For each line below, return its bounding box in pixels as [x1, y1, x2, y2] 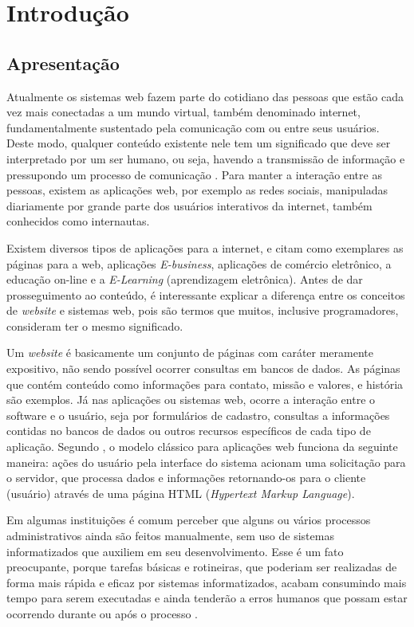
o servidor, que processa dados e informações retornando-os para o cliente [6, 469, 366, 486]
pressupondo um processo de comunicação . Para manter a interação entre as [6, 166, 382, 182]
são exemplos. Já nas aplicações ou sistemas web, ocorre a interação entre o [6, 391, 376, 408]
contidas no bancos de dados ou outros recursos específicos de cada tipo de [6, 422, 371, 439]
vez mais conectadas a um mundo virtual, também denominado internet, [6, 104, 361, 120]
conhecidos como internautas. [6, 213, 150, 229]
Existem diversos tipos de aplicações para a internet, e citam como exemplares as [6, 239, 404, 256]
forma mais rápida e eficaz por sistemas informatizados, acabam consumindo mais [6, 574, 407, 590]
